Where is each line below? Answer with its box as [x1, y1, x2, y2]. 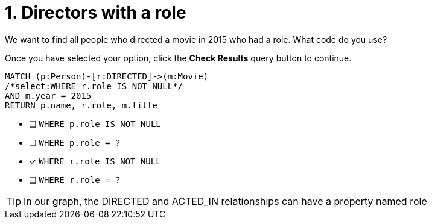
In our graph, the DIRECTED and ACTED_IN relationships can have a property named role [24, 194, 427, 207]
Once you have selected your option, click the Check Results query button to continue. [5, 52, 352, 63]
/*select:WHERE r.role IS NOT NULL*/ [5, 81, 183, 91]
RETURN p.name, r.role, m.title [5, 100, 157, 110]
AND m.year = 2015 [5, 90, 92, 101]
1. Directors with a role [5, 2, 186, 23]
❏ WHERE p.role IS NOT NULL [29, 118, 161, 129]
